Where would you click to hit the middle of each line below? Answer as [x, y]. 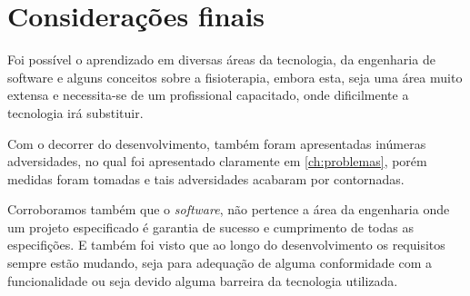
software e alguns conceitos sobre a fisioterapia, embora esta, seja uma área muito [235, 77]
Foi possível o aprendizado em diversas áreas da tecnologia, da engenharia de [221, 59]
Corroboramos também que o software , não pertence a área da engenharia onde [229, 209]
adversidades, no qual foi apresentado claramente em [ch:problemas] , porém [217, 161]
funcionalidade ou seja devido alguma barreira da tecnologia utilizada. [203, 280]
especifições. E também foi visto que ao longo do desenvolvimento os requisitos [226, 245]
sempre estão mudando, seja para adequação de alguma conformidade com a [220, 263]
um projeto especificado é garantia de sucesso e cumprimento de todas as [210, 227]
